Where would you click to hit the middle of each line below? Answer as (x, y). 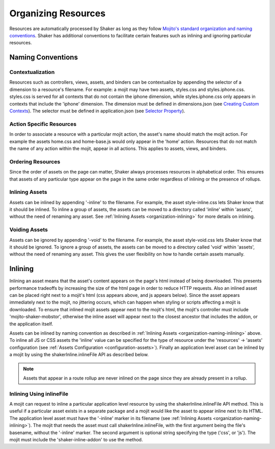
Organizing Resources (58, 13)
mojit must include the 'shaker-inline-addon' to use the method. (76, 440)
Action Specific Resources (43, 124)
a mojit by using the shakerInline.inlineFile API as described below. (79, 355)
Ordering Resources (35, 162)
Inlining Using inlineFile (39, 394)
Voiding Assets (29, 230)
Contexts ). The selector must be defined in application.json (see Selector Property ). (97, 111)
